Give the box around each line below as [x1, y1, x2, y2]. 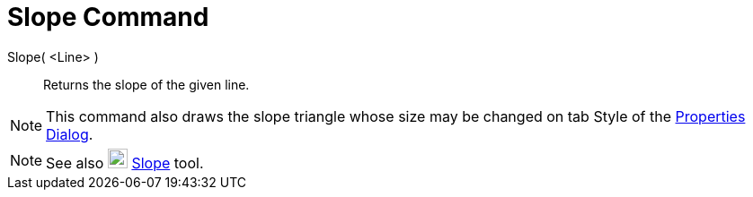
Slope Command [7, 2, 209, 32]
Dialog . [46, 124, 93, 143]
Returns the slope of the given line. [43, 76, 250, 92]
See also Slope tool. [46, 153, 204, 172]
